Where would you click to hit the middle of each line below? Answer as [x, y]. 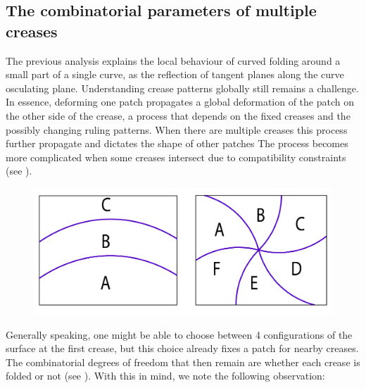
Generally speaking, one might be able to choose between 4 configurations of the [179, 334]
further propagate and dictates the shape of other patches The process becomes [177, 143]
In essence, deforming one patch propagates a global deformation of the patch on [180, 102]
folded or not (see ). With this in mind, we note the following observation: [165, 376]
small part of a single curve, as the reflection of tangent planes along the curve [175, 74]
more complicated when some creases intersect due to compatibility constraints [176, 157]
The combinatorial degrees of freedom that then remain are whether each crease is [183, 362]
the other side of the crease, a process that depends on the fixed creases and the [178, 115]
